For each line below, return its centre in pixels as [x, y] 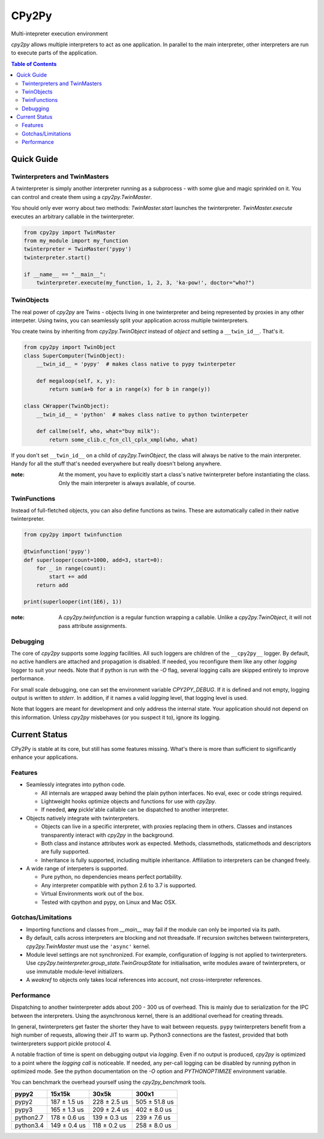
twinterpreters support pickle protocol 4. [61, 1043]
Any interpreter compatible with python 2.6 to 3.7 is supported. [119, 885]
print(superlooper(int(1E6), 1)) [73, 602]
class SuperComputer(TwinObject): [74, 356]
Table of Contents [34, 64]
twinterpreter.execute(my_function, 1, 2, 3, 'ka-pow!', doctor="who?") [145, 283]
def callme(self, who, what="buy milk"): [98, 431]
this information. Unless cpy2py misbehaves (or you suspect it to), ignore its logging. [116, 717]
